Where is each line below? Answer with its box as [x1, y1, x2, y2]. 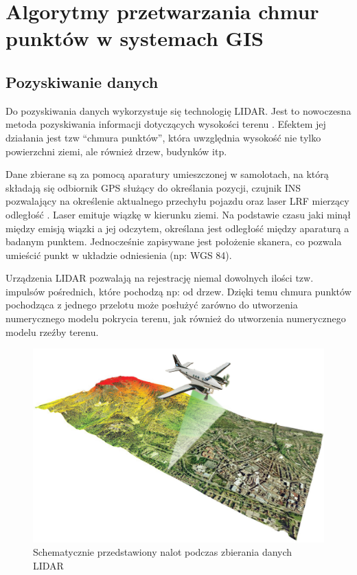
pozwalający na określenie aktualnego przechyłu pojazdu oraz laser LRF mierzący [5, 194, 349, 208]
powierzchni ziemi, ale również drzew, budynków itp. [5, 144, 227, 158]
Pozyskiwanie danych [5, 71, 159, 92]
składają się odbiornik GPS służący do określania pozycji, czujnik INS [5, 180, 301, 194]
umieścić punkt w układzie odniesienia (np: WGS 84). [5, 247, 232, 262]
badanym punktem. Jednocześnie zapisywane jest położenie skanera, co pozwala [5, 234, 342, 249]
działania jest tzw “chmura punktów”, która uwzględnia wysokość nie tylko [5, 130, 321, 144]
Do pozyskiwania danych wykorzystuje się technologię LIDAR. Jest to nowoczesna [5, 103, 352, 117]
